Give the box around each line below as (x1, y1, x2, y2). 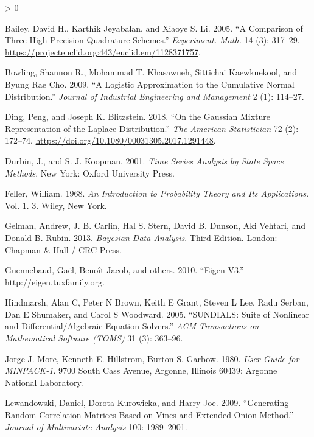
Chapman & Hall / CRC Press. (5, 243, 122, 256)
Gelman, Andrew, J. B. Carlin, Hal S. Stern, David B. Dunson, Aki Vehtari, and (5, 219, 306, 232)
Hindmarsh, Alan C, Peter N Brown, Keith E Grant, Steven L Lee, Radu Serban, (5, 296, 309, 309)
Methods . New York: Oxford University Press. (5, 166, 175, 179)
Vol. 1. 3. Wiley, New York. (5, 198, 107, 211)
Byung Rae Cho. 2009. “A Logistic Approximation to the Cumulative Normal (5, 77, 295, 90)
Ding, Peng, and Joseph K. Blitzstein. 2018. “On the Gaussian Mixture (5, 110, 271, 123)
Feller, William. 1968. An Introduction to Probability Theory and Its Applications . (5, 187, 309, 200)
